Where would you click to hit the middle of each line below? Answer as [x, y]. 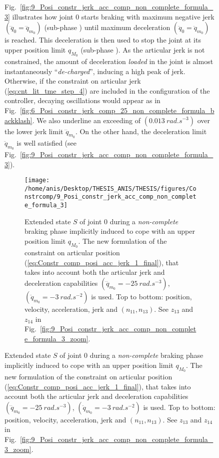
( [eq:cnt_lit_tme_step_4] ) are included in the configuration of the [107, 90]
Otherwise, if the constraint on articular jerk [73, 81]
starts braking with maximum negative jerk [148, 16]
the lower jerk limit [34, 131]
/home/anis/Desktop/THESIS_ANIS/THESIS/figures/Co [110, 188]
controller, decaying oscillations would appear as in [82, 100]
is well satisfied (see [47, 142]
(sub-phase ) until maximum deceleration [107, 27]
